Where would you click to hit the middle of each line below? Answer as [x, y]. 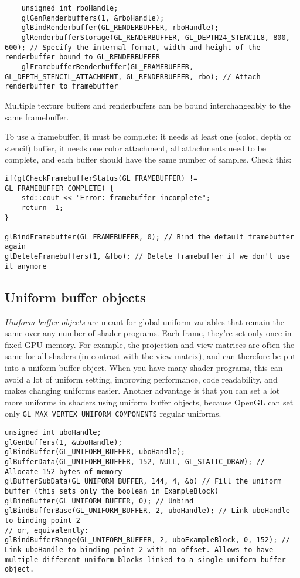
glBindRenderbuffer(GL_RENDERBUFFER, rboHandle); [120, 28]
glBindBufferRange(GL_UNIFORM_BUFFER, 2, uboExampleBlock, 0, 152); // [147, 540]
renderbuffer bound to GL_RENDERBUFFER [82, 57]
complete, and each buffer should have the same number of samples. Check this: [148, 159]
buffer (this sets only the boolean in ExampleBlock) [112, 491]
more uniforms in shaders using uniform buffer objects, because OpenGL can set [149, 402]
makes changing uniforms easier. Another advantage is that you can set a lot [142, 391]
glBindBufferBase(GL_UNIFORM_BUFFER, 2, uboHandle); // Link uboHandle [147, 511]
